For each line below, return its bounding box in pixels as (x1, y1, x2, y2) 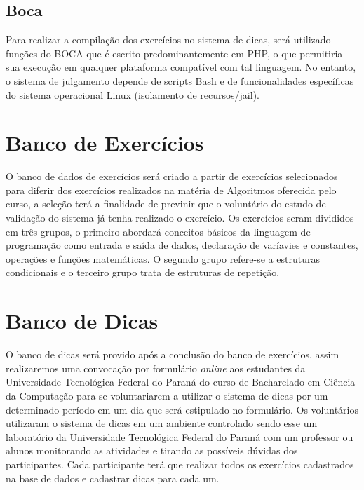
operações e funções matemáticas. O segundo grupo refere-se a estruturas (6, 251, 320, 266)
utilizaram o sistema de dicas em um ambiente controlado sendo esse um (6, 416, 318, 430)
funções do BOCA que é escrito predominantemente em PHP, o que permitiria (6, 46, 343, 60)
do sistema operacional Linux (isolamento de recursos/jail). (6, 87, 259, 102)
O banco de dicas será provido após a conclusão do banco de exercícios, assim (6, 347, 339, 362)
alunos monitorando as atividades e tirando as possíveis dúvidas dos (6, 443, 298, 458)
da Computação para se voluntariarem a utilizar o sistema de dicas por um (6, 388, 328, 402)
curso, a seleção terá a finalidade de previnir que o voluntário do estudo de (6, 196, 326, 211)
